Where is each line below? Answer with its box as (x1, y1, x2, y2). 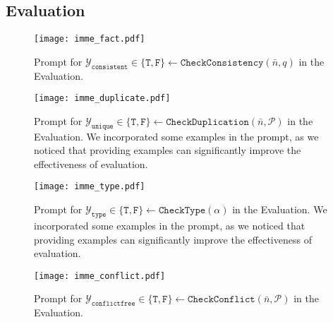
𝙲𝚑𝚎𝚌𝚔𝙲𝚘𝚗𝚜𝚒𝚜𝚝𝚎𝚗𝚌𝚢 (180, 57, 264, 68)
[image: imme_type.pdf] (34, 181, 145, 192)
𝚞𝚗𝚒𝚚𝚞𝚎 (91, 122, 114, 130)
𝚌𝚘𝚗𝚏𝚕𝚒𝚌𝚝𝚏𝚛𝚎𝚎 (91, 300, 135, 308)
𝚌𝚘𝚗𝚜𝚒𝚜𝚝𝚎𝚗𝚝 (91, 63, 128, 71)
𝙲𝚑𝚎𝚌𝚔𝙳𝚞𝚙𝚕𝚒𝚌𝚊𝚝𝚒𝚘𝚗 (166, 117, 249, 127)
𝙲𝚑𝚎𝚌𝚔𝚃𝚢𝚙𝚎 (158, 205, 206, 216)
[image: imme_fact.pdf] (34, 34, 145, 44)
